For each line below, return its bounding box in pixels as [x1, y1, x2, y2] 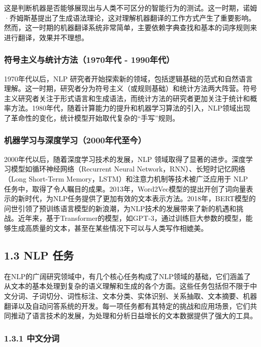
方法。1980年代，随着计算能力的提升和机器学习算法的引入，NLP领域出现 [11, 103, 250, 113]
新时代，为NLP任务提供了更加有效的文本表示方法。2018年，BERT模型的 [18, 193, 256, 204]
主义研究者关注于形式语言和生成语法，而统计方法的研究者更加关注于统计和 [4, 93, 250, 103]
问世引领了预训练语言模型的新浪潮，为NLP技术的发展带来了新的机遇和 [4, 203, 236, 213]
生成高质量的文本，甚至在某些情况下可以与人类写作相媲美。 [11, 222, 208, 233]
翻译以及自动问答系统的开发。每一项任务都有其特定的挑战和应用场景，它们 [4, 300, 250, 311]
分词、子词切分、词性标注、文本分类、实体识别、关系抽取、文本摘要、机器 [11, 290, 257, 301]
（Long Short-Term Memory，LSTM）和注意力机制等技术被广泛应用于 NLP [4, 173, 248, 184]
